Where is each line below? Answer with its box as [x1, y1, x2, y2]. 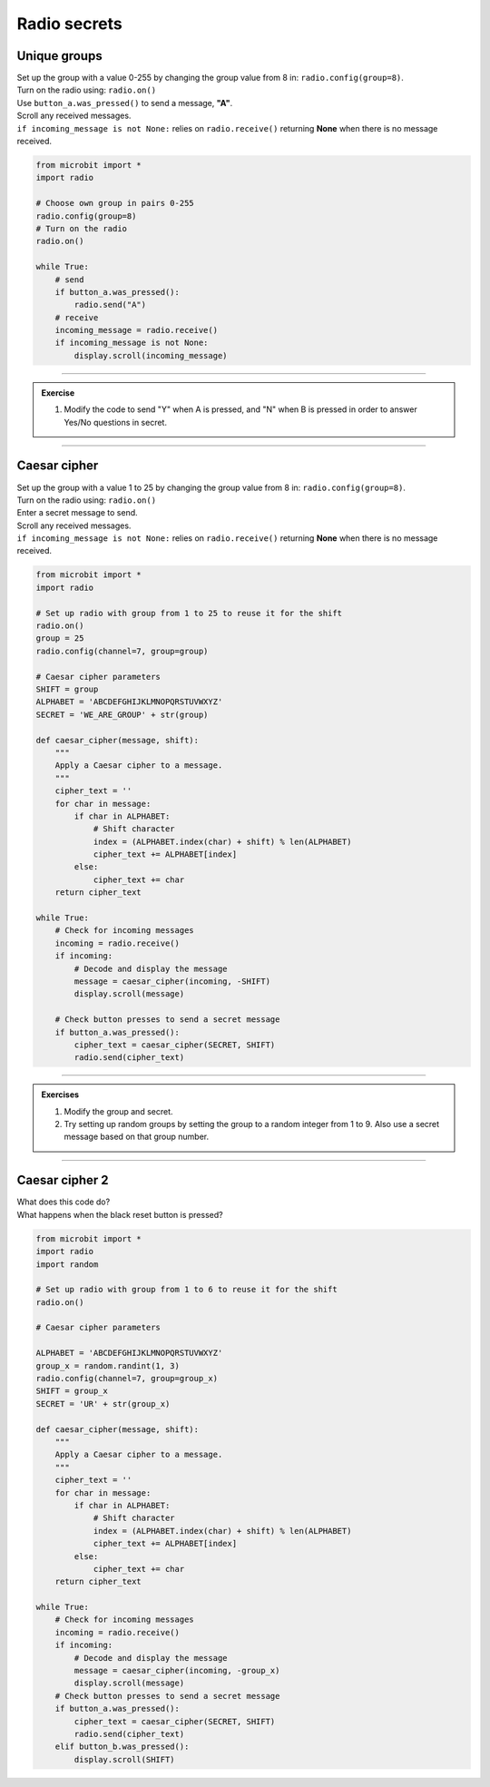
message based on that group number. [64, 1131, 210, 1143]
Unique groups [16, 48, 103, 64]
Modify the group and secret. [64, 1105, 173, 1116]
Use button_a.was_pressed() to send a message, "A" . [16, 97, 233, 108]
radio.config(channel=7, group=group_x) [35, 1373, 218, 1384]
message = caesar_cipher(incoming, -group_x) [73, 1665, 280, 1676]
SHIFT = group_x [35, 1386, 109, 1397]
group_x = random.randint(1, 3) [35, 1360, 181, 1370]
